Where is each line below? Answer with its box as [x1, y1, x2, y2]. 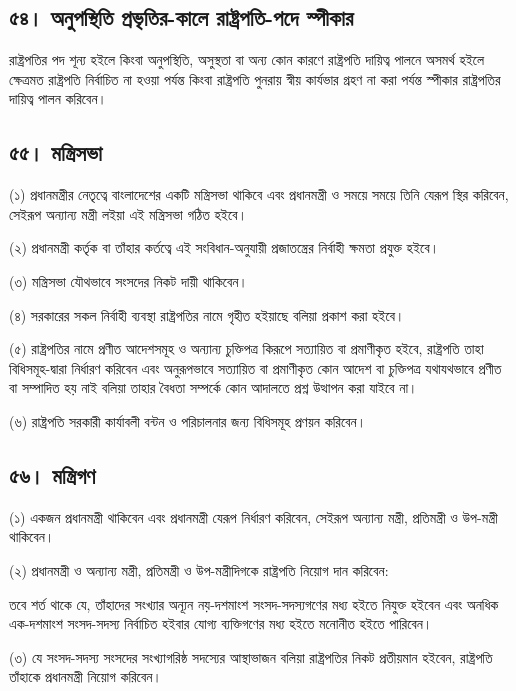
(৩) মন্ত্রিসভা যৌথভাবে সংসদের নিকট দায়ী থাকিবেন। [9, 270, 248, 291]
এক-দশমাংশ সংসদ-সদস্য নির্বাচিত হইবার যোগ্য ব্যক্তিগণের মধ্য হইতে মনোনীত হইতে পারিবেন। [9, 613, 433, 634]
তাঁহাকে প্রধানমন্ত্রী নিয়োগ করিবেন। [9, 666, 162, 687]
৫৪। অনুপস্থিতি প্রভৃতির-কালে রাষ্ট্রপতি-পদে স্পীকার [9, 2, 354, 33]
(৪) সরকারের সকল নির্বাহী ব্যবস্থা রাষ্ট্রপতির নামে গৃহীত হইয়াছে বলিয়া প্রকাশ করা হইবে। [9, 304, 405, 325]
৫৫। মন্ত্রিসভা [9, 137, 103, 168]
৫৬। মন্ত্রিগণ [9, 459, 96, 490]
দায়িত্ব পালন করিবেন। [9, 88, 108, 109]
